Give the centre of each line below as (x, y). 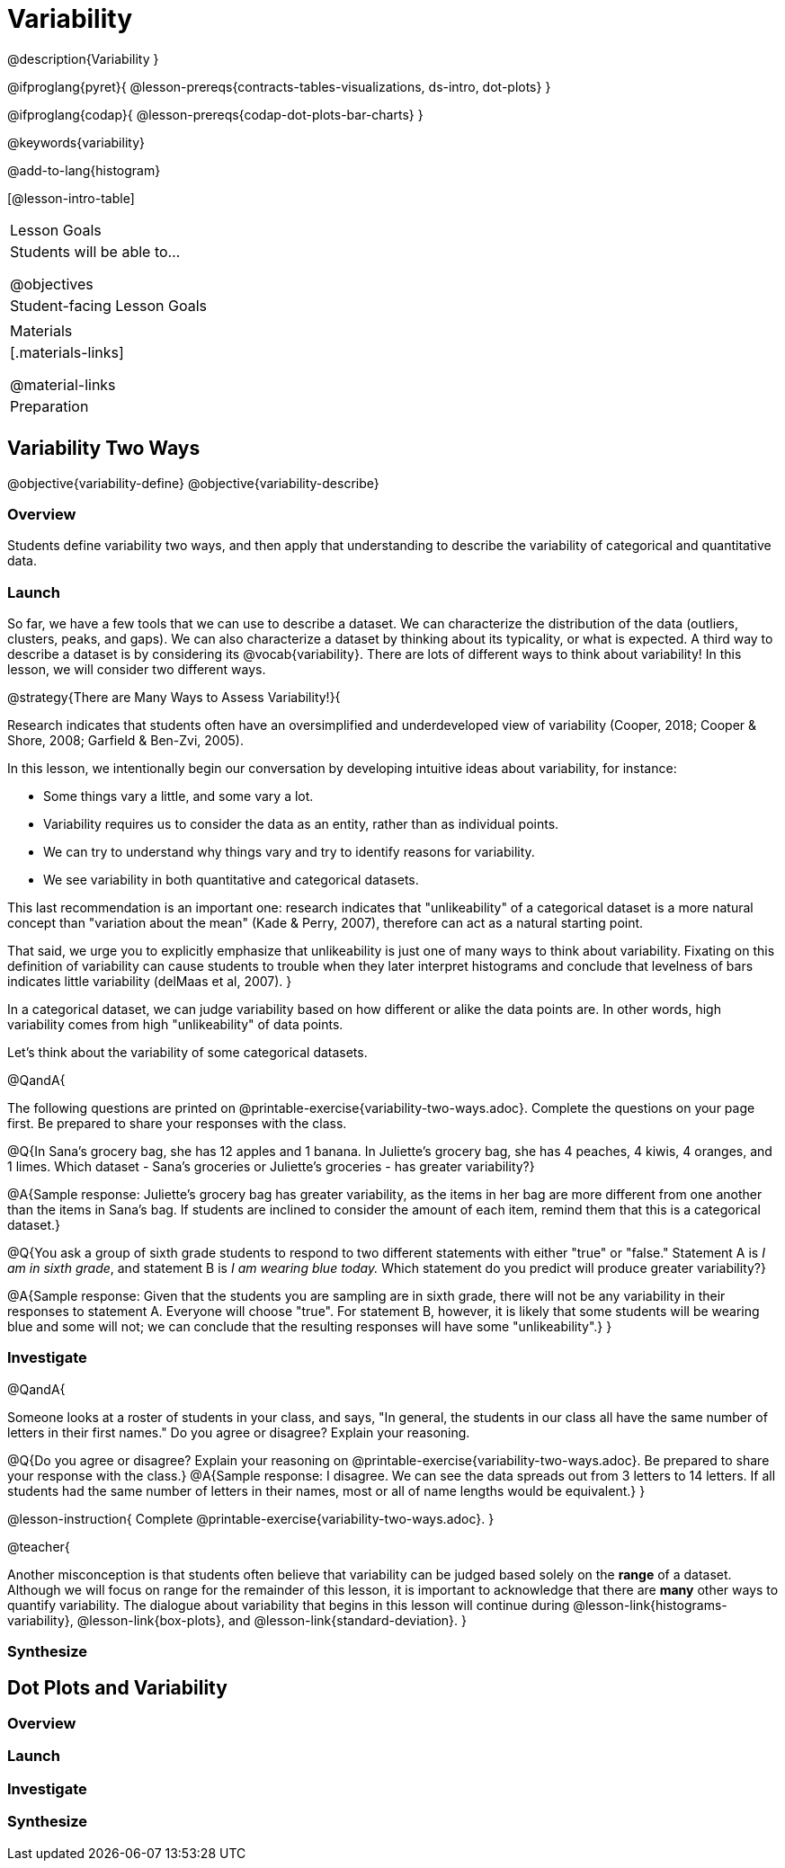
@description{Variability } (83, 58)
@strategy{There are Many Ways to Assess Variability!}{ (174, 698)
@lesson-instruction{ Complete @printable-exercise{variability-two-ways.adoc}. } (251, 1518)
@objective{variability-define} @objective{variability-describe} (193, 483)
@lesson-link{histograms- (650, 1605)
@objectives (52, 284)
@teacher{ (39, 1546)
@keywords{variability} (76, 142)
